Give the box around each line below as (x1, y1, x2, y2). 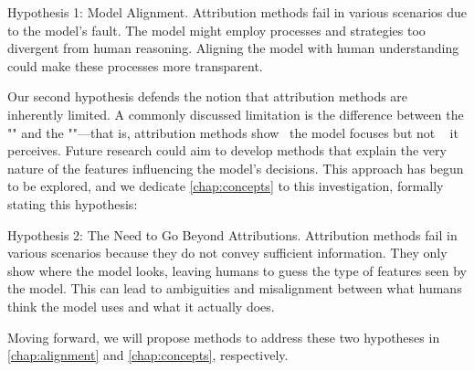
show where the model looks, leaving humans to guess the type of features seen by (7, 260, 468, 280)
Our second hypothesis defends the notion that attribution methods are (7, 87, 408, 106)
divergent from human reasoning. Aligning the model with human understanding (7, 38, 459, 58)
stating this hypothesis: (7, 194, 138, 213)
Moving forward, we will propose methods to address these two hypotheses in (7, 327, 440, 346)
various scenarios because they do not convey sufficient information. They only (7, 243, 448, 262)
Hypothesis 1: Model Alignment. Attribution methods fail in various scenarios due (7, 3, 468, 21)
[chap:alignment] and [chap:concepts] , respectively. (7, 345, 289, 365)
